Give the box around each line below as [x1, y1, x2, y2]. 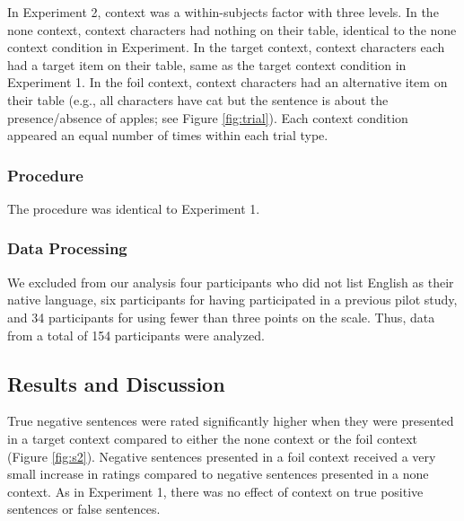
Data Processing [7, 237, 127, 260]
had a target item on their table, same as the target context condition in [7, 55, 407, 74]
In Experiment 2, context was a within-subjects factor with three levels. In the [7, 3, 439, 21]
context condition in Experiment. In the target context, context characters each [7, 38, 445, 57]
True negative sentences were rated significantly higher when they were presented [7, 411, 454, 430]
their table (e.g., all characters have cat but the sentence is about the [7, 90, 389, 109]
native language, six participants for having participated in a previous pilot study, [7, 290, 458, 309]
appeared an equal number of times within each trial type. [7, 126, 328, 145]
